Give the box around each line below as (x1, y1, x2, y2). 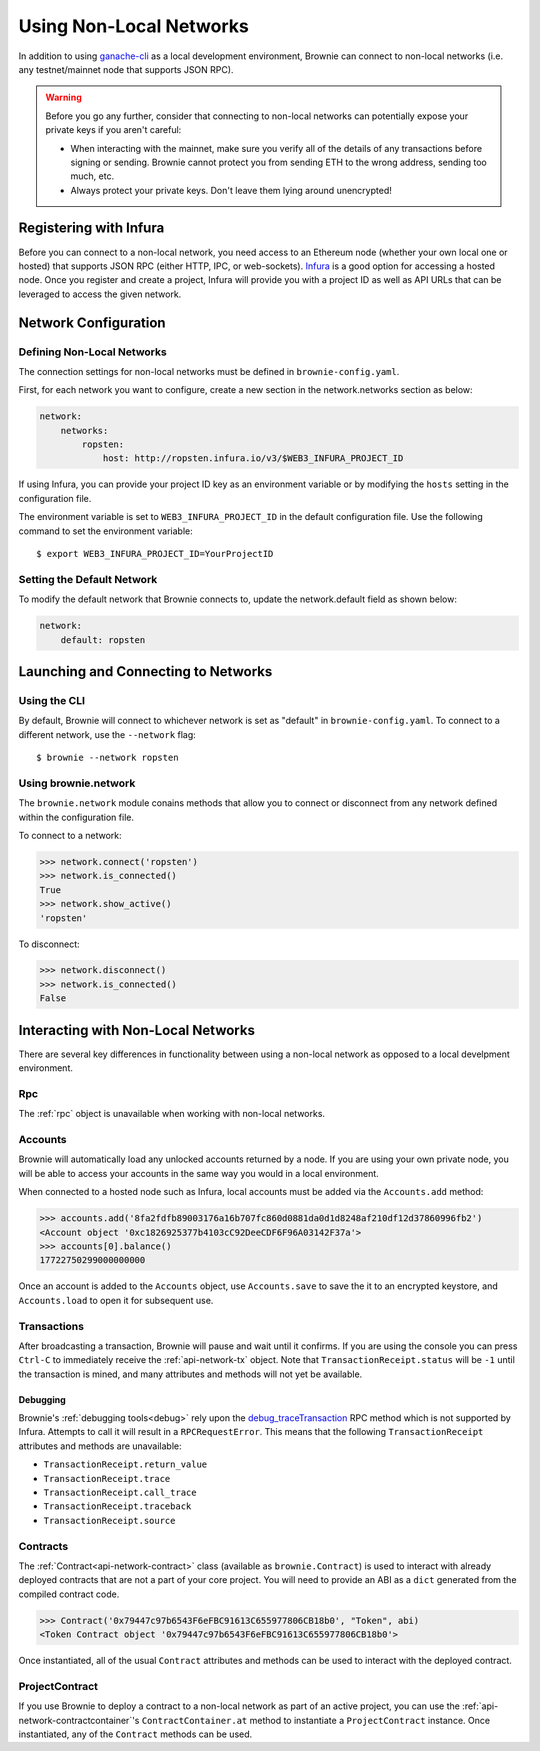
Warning (45, 91, 82, 104)
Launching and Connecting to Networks (18, 663, 273, 680)
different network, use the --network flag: (18, 728, 197, 740)
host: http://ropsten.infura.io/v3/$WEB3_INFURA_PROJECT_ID (102, 453, 404, 464)
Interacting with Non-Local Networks (18, 1021, 255, 1039)
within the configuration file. (18, 811, 135, 823)
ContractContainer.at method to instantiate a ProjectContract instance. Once (141, 1714, 490, 1726)
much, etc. (70, 170, 115, 182)
